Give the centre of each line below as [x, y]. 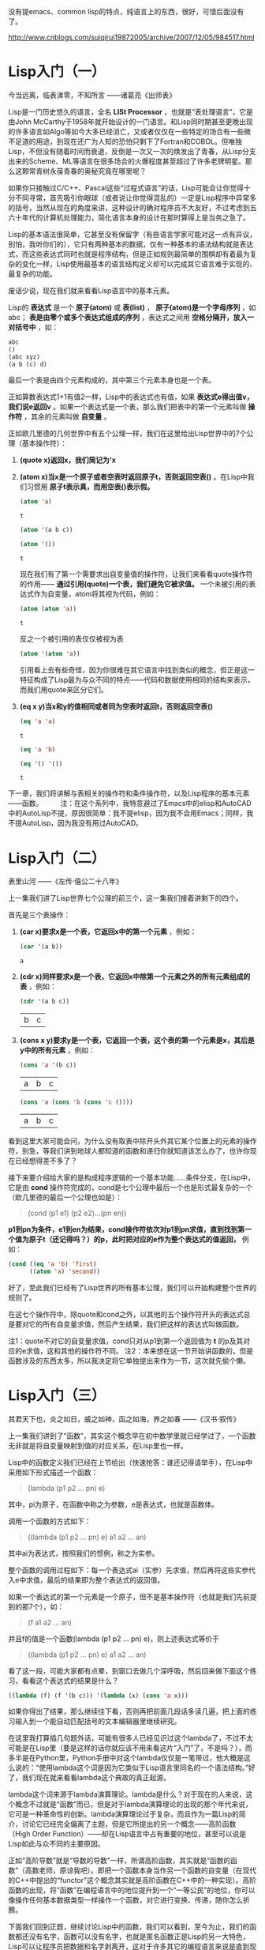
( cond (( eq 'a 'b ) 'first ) [52, 1264]
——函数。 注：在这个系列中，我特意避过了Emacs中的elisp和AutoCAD [130, 804]
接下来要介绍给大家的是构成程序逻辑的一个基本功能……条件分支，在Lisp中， [131, 1177]
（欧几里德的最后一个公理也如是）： [65, 1197]
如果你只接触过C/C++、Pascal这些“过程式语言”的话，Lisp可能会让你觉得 [126, 187]
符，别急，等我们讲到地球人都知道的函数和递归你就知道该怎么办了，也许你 [129, 1150]
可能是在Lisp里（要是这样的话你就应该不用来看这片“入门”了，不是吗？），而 [130, 1748]
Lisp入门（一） [57, 72]
